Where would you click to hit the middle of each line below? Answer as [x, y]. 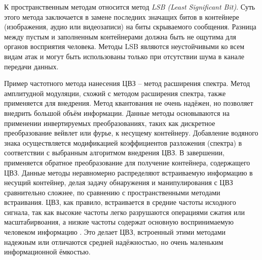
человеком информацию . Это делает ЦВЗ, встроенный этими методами [115, 232]
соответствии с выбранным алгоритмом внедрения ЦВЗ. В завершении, [114, 153]
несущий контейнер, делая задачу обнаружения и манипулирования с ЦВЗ [119, 182]
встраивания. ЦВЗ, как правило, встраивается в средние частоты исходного [120, 202]
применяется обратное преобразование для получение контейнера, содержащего [127, 162]
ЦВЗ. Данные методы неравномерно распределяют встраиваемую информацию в [128, 172]
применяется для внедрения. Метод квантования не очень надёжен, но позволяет [129, 103]
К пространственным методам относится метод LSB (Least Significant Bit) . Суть [130, 7]
